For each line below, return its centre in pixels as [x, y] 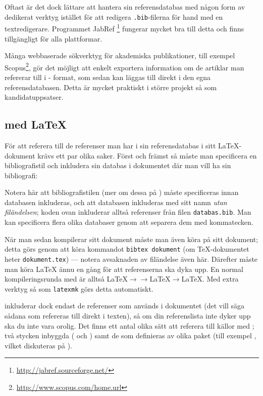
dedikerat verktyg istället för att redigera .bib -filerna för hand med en [114, 16]
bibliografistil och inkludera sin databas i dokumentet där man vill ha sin [118, 165]
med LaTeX [36, 124]
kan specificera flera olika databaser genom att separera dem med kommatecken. [129, 222]
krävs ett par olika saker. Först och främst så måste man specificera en [147, 155]
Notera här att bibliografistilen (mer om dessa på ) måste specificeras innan [122, 192]
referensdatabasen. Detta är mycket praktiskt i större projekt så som [111, 87]
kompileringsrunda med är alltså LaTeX [66, 279]
